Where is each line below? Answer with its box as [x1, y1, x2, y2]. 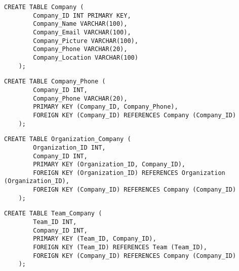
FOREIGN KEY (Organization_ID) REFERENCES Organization [33, 169, 225, 176]
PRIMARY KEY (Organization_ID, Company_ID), [33, 161, 185, 168]
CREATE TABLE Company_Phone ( [4, 78, 106, 85]
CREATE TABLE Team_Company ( [4, 210, 102, 217]
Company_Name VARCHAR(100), [33, 20, 128, 28]
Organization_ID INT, [33, 144, 106, 151]
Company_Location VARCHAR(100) [33, 54, 138, 61]
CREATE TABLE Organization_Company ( [4, 135, 131, 143]
